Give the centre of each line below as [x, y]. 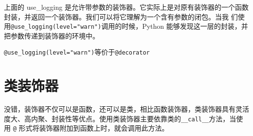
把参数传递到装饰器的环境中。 [52, 35]
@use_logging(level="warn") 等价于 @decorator [77, 52]
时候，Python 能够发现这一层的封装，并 [185, 26]
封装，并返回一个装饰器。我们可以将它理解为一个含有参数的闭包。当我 [116, 16]
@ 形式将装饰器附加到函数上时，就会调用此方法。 [91, 128]
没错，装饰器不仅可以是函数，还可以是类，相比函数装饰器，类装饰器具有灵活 [126, 109]
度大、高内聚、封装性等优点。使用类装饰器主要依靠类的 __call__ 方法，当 [120, 118]
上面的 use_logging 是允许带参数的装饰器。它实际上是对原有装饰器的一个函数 [126, 7]
